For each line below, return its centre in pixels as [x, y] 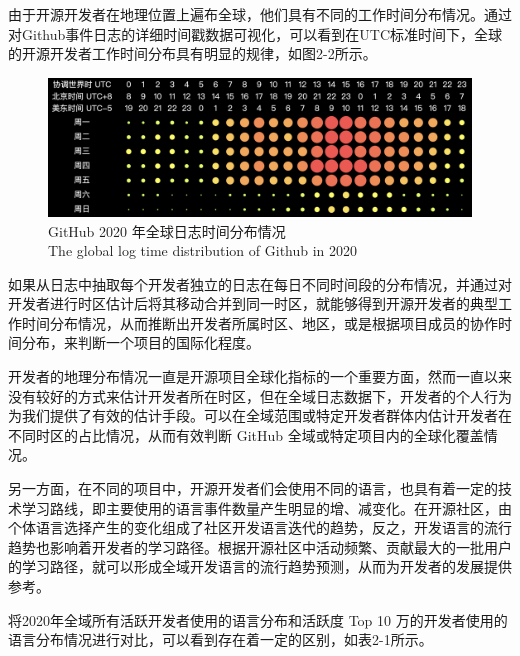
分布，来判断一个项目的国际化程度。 [140, 342]
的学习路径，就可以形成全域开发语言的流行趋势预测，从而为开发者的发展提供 [260, 566]
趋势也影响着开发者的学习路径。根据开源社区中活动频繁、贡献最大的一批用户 [260, 546]
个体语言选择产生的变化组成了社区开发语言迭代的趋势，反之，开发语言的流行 [260, 527]
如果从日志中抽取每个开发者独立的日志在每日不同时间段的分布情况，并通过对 [260, 283]
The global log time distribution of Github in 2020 [203, 250]
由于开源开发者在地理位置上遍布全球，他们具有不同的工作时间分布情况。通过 [260, 14]
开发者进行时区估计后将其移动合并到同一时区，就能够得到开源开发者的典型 [253, 303]
